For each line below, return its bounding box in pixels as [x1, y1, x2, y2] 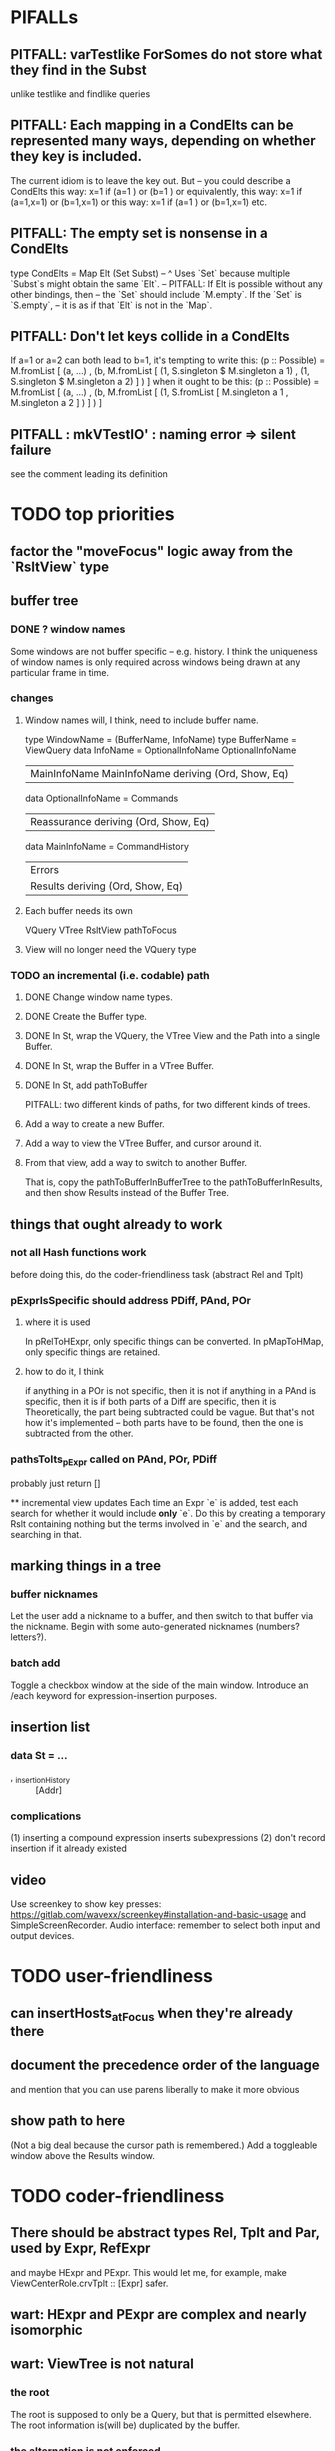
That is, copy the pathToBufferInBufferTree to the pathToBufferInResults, [24, 1176, 323, 1188]
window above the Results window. [10, 2149, 155, 2161]
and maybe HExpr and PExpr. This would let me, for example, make [10, 2266, 288, 2278]
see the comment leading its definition [10, 468, 168, 480]
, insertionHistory [10, 1771, 71, 1786]
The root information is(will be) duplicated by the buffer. [10, 2419, 241, 2431]
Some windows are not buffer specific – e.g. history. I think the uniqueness [10, 645, 318, 657]
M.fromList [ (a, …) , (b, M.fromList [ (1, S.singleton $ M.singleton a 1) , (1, [10, 365, 310, 377]
